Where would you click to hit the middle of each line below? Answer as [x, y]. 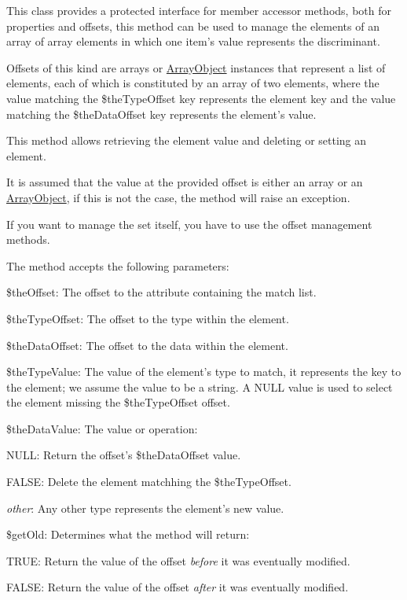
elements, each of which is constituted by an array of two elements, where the [193, 83]
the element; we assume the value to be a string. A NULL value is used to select [200, 387]
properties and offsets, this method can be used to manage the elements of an [193, 26]
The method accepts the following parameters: [118, 265]
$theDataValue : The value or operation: [102, 428]
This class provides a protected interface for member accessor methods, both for [199, 10]
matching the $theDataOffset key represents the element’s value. [161, 114]
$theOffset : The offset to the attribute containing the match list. [161, 292]
